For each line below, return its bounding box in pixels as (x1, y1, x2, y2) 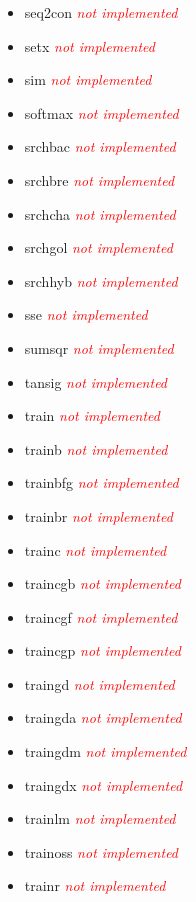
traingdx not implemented (24, 774, 183, 795)
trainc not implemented (24, 539, 167, 560)
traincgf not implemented (24, 606, 178, 627)
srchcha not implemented (24, 203, 176, 224)
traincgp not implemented (24, 640, 181, 661)
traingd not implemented (24, 673, 175, 694)
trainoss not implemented (24, 841, 179, 862)
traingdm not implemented (24, 741, 187, 762)
